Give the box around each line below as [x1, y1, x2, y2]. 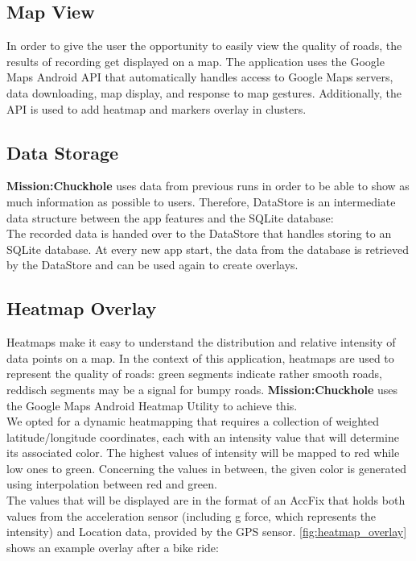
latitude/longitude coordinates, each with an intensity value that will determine [6, 428, 399, 445]
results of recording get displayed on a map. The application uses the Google [6, 52, 385, 69]
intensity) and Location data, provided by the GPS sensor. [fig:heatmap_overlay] [6, 523, 407, 540]
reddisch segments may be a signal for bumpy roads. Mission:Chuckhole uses [6, 380, 398, 397]
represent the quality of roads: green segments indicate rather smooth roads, [6, 365, 382, 382]
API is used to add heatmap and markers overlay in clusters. [6, 100, 307, 117]
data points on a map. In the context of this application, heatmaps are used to [6, 349, 394, 366]
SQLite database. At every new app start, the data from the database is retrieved [6, 240, 410, 257]
